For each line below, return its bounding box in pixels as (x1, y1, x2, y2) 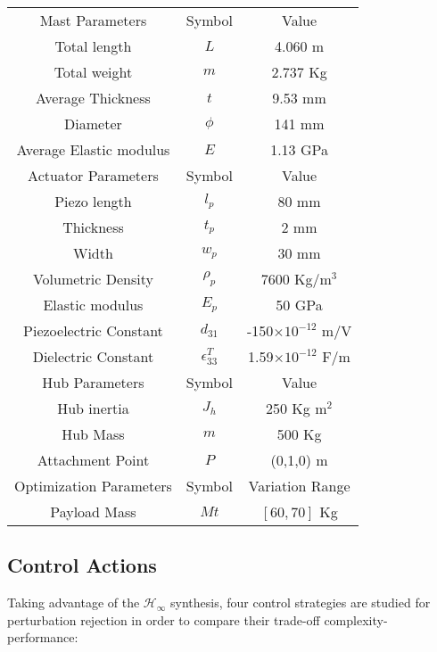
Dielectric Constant (32, 346, 154, 367)
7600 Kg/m (260, 268, 332, 289)
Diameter (64, 113, 122, 134)
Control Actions (7, 551, 157, 579)
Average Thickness (36, 87, 151, 108)
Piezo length (54, 191, 132, 211)
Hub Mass (62, 424, 125, 444)
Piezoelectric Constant (23, 320, 163, 341)
